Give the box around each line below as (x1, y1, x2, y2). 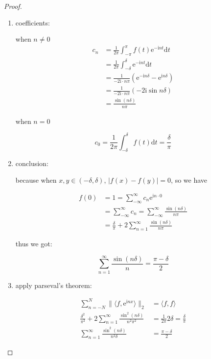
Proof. (4, 1, 22, 11)
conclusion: (15, 158, 48, 168)
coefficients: (15, 17, 50, 27)
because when (15, 175, 57, 185)
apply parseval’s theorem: (15, 280, 92, 290)
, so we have (171, 175, 208, 185)
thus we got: (15, 238, 52, 248)
